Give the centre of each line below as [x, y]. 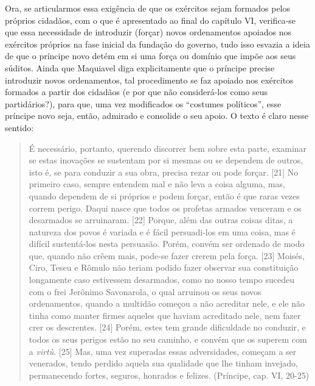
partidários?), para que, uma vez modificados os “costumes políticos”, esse [143, 103]
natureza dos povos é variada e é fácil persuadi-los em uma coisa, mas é [162, 231]
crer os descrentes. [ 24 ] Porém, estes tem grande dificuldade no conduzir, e [167, 327]
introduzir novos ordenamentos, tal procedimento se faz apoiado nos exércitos [149, 80]
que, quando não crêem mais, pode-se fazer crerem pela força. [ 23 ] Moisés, [167, 255]
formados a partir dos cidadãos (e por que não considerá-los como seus [136, 92]
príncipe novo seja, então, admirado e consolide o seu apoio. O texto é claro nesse [157, 116]
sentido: [19, 127]
